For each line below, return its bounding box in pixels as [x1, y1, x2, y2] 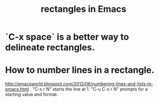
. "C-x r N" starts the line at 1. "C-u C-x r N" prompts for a [30, 86, 148, 92]
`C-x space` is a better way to [5, 31, 129, 43]
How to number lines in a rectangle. [5, 64, 155, 76]
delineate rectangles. [5, 42, 95, 53]
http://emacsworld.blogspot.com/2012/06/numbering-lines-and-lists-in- [5, 81, 154, 87]
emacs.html [5, 86, 29, 92]
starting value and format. [5, 92, 58, 98]
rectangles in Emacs [40, 3, 127, 15]
